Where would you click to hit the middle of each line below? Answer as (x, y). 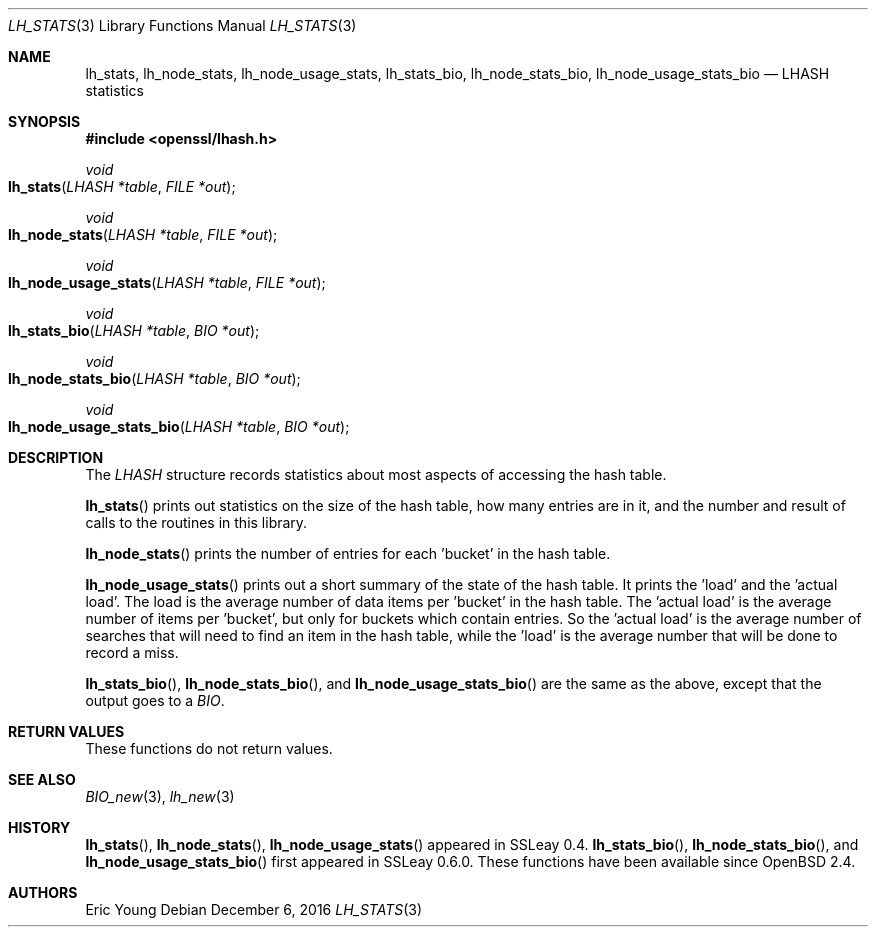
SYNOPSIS (44, 121)
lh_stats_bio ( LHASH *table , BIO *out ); (134, 330)
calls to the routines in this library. (196, 522)
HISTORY (39, 827)
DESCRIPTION (56, 457)
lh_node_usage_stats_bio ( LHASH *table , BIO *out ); (179, 426)
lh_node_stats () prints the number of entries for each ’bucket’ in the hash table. (348, 553)
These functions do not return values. (209, 748)
